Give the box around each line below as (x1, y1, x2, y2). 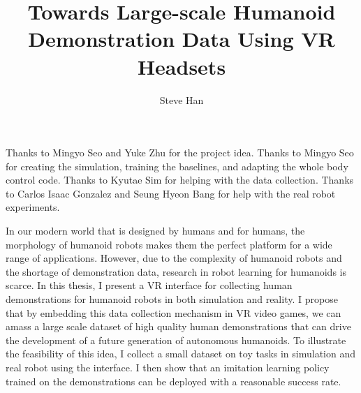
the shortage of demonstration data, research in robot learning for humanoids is (6, 264, 346, 279)
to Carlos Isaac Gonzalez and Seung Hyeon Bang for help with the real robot (6, 186, 336, 200)
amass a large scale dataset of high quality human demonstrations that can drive (6, 319, 351, 334)
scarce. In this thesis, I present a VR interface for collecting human (6, 278, 293, 292)
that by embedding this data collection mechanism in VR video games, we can (6, 305, 341, 320)
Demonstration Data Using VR (28, 24, 335, 53)
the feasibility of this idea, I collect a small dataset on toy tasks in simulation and (6, 346, 356, 361)
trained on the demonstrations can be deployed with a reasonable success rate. (6, 373, 341, 388)
